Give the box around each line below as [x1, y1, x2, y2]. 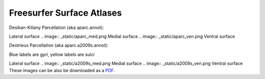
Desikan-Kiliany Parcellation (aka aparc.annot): [9, 25, 104, 30]
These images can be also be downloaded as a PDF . [9, 67, 115, 73]
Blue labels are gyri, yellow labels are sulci [9, 52, 95, 57]
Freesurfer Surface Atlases [9, 7, 122, 18]
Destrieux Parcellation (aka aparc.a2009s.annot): [9, 42, 108, 49]
